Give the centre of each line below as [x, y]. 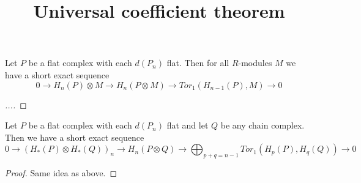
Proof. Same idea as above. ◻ [61, 173]
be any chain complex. [262, 125]
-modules [255, 63]
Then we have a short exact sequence [75, 137]
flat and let [188, 125]
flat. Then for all [198, 63]
